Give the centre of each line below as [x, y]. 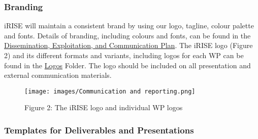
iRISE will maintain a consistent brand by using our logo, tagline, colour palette [129, 26]
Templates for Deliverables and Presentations [99, 130]
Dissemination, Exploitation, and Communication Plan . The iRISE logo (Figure [128, 45]
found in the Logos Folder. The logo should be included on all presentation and [127, 65]
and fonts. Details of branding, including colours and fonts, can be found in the [127, 35]
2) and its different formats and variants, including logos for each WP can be [124, 55]
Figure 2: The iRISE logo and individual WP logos [104, 107]
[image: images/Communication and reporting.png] [110, 91]
